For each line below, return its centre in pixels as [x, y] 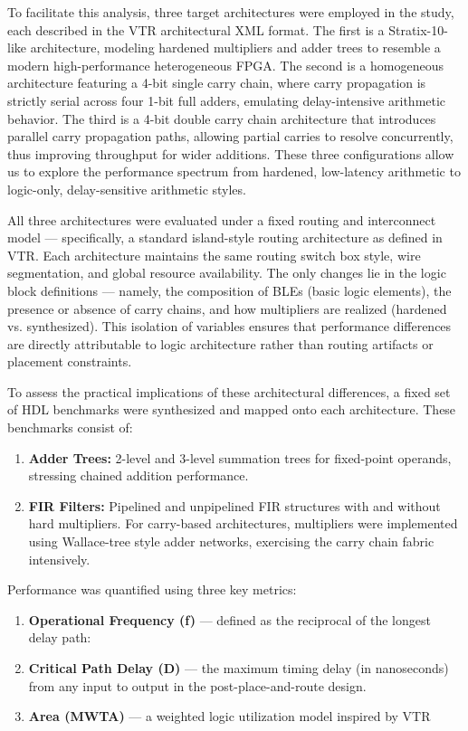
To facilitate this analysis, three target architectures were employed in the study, [231, 12]
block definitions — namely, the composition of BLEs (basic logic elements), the [229, 290]
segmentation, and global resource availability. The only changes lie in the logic [227, 273]
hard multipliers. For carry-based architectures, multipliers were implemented [243, 523]
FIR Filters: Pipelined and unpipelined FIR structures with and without [234, 505]
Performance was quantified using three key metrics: [152, 589]
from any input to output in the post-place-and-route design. [197, 685]
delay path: [60, 637]
